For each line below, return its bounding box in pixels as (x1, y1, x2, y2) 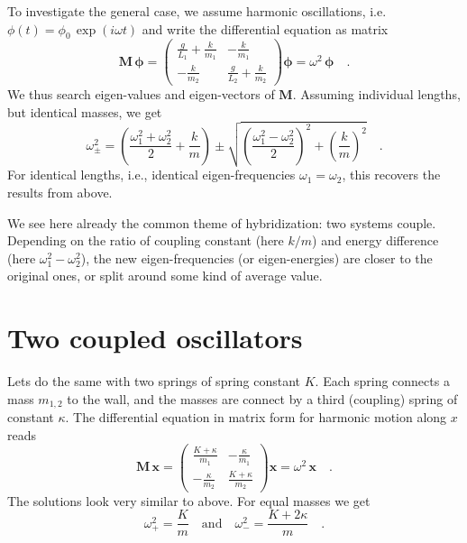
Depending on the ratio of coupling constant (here (7, 231, 284, 250)
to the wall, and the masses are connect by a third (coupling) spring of (67, 389, 458, 408)
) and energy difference (312, 231, 439, 250)
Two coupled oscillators (7, 319, 303, 356)
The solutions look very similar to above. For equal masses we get (7, 491, 371, 510)
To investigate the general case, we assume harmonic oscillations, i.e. (7, 2, 387, 20)
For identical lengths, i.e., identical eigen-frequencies (7, 165, 296, 184)
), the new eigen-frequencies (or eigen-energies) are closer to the (80, 248, 433, 267)
